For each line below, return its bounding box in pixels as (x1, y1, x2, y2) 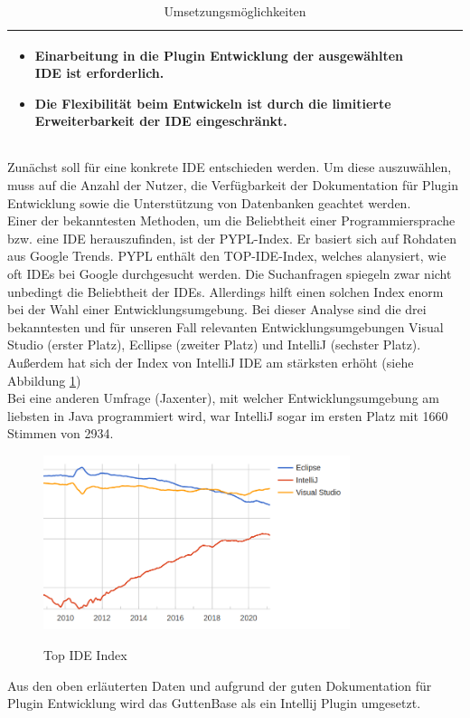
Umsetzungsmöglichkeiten (164, 2, 306, 20)
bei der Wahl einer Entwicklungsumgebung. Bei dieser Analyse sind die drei (7, 300, 427, 319)
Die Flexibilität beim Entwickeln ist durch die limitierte (34, 93, 391, 112)
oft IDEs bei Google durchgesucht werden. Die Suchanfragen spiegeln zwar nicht (7, 264, 452, 283)
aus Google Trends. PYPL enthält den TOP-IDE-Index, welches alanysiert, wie (7, 246, 446, 265)
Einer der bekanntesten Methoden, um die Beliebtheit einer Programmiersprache (7, 211, 456, 230)
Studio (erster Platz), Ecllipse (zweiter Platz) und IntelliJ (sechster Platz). (7, 335, 421, 354)
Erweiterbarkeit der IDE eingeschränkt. (34, 111, 287, 130)
